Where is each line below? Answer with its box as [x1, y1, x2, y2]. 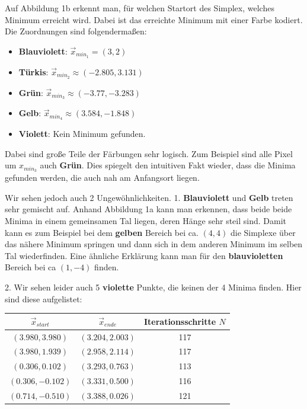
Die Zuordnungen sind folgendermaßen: [5, 25, 147, 37]
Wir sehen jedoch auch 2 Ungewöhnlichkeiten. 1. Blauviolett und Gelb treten [5, 191, 293, 203]
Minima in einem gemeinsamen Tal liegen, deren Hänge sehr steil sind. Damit [5, 215, 286, 227]
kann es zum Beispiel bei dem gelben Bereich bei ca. [5, 226, 199, 238]
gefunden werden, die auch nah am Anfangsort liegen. [5, 171, 200, 184]
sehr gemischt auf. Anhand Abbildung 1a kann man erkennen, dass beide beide [5, 203, 292, 215]
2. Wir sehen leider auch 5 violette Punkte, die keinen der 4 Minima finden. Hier [5, 281, 302, 293]
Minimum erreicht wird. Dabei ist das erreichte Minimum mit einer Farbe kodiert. [5, 13, 303, 25]
